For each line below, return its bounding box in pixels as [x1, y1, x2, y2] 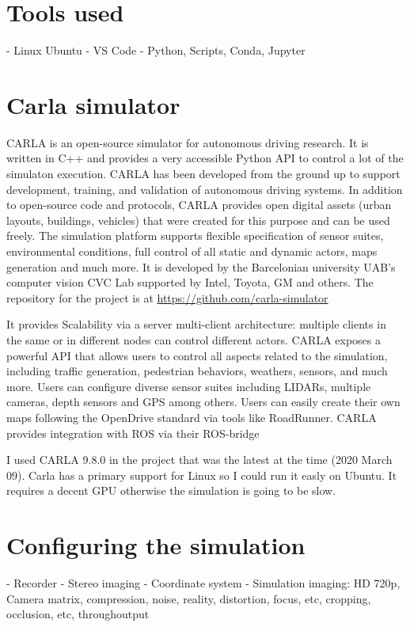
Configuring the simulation [6, 529, 306, 561]
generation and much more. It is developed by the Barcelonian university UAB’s [6, 258, 396, 275]
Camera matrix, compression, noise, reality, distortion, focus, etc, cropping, [6, 590, 371, 606]
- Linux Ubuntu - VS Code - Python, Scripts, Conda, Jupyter [6, 42, 306, 59]
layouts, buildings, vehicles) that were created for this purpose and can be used [6, 211, 390, 228]
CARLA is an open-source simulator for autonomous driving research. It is [6, 134, 369, 150]
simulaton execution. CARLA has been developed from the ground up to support [6, 165, 401, 182]
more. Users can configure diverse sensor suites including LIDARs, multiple [6, 378, 371, 394]
